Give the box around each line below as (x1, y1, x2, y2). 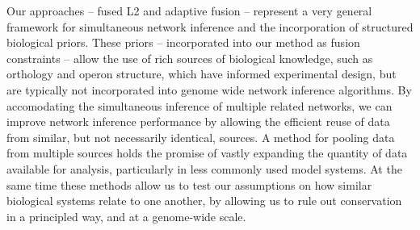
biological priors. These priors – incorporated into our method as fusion (6, 34, 360, 51)
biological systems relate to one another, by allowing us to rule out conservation (6, 192, 402, 209)
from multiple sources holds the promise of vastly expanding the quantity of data (6, 144, 408, 161)
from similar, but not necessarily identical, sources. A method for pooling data (6, 128, 395, 145)
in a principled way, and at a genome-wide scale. (6, 207, 246, 224)
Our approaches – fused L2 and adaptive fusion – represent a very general (6, 2, 372, 19)
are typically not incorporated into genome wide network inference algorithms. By (6, 81, 412, 98)
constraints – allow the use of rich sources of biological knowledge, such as (6, 49, 373, 66)
